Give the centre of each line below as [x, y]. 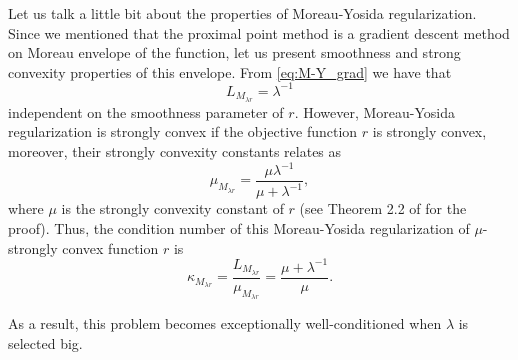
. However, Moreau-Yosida [375, 111]
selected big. [45, 342]
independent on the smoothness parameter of [146, 111]
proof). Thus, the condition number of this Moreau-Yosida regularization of [239, 228]
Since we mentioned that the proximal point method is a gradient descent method [259, 32]
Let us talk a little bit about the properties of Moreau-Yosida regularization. [242, 13]
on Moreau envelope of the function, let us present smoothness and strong [234, 52]
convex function [110, 247]
